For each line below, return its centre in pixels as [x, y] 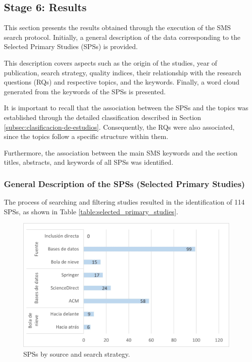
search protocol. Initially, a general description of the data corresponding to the [122, 37]
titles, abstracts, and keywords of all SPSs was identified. [89, 162]
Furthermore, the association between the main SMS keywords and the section [121, 152]
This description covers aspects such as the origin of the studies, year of [111, 62]
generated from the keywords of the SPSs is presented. [85, 91]
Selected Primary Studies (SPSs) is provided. [71, 46]
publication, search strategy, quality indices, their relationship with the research [123, 72]
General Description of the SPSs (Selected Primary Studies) [125, 183]
